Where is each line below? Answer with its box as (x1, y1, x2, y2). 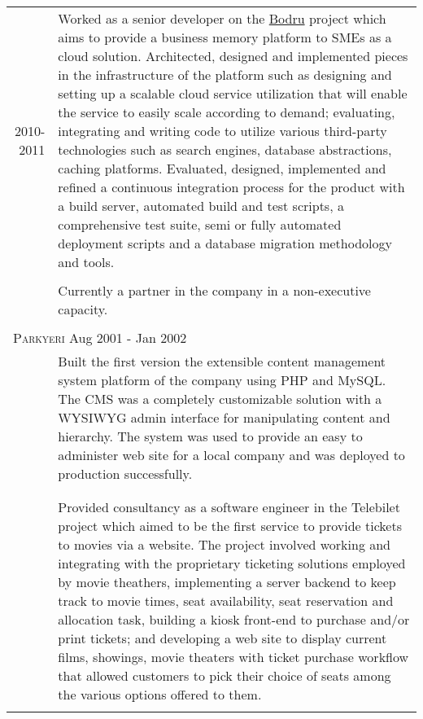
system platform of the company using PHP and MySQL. (58, 370, 386, 389)
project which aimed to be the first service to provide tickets (58, 516, 402, 535)
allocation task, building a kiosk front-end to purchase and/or (58, 610, 410, 629)
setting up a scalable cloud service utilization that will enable (58, 84, 408, 103)
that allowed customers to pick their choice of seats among (58, 666, 391, 685)
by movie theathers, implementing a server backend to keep (58, 572, 396, 591)
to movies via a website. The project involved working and (58, 535, 391, 554)
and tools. (58, 252, 115, 271)
